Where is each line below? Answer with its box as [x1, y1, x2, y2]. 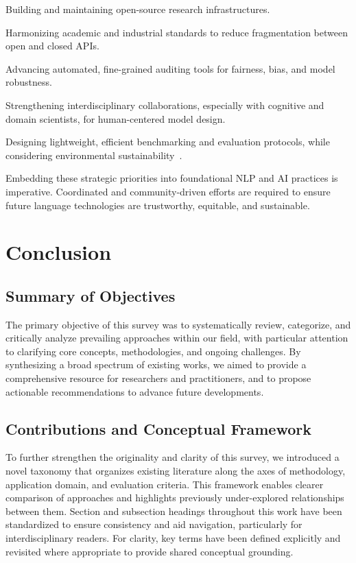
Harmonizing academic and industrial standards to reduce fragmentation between [5, 25, 348, 39]
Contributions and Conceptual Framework [5, 418, 311, 439]
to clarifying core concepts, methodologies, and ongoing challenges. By [5, 344, 301, 358]
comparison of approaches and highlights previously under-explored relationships [5, 490, 344, 505]
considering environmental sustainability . [5, 147, 182, 162]
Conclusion [5, 238, 112, 266]
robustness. [5, 75, 52, 89]
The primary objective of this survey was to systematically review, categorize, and [5, 317, 351, 331]
